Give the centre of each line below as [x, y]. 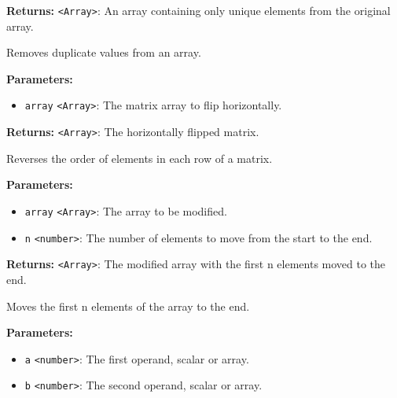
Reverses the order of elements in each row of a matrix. [140, 158]
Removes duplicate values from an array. [104, 52]
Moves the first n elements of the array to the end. [128, 306]
